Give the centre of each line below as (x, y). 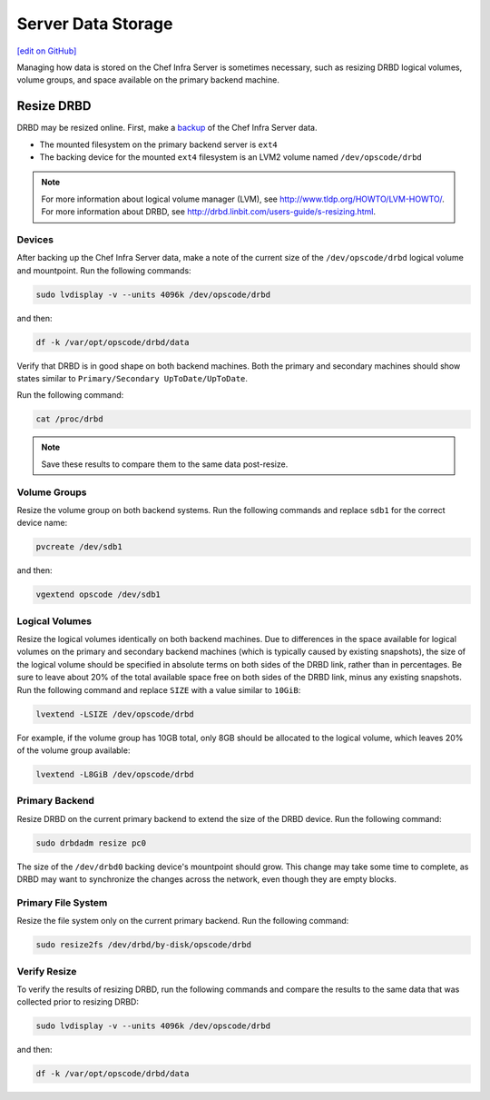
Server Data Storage (95, 24)
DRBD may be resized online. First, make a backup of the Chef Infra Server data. (167, 128)
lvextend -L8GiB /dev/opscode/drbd (115, 774)
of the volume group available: (73, 750)
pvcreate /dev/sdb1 (79, 547)
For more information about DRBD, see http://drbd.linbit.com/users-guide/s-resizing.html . (209, 212)
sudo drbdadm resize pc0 (91, 843)
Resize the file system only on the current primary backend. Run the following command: (183, 921)
